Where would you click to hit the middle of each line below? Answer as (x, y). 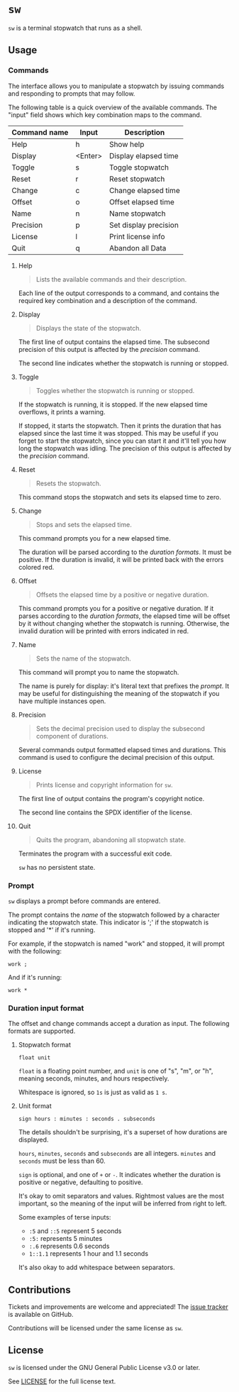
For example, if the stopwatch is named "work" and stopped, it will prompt (117, 944)
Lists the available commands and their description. (111, 279)
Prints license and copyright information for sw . (104, 785)
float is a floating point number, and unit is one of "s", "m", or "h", (116, 1071)
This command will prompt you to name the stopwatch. (99, 672)
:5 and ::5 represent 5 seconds (75, 1231)
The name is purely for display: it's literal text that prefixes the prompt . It (124, 686)
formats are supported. (42, 1031)
